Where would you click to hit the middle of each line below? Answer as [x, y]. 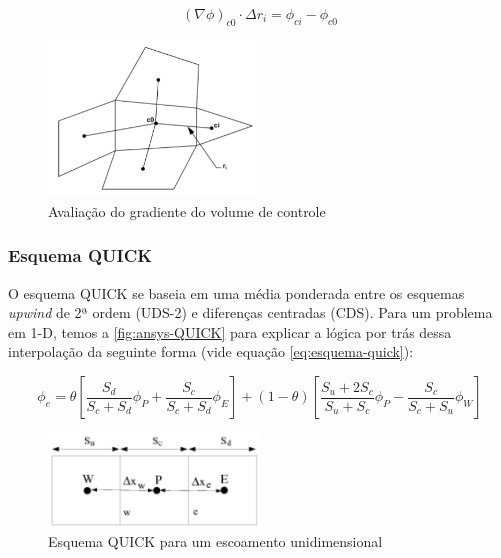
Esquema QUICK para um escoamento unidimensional [215, 541]
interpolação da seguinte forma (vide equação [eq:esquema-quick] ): [211, 351]
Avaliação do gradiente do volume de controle [187, 210]
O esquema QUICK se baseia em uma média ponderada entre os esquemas [236, 292]
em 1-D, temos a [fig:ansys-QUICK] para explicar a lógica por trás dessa [230, 331]
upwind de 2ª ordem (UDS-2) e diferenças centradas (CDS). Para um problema [250, 312]
